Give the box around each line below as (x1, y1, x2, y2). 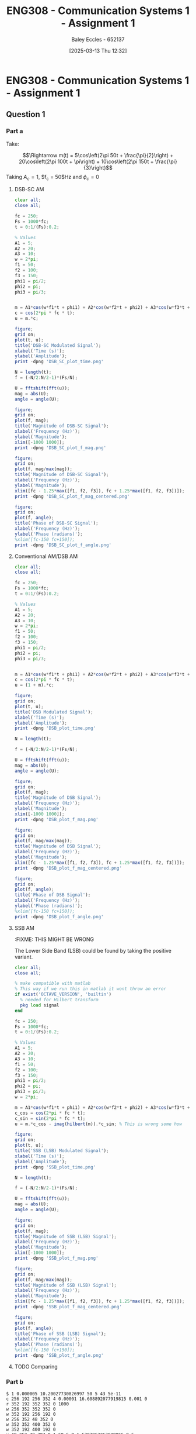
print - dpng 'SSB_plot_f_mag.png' (14, 1256, 99, 1261)
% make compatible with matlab (14, 981, 91, 987)
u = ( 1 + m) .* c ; (14, 682, 54, 688)
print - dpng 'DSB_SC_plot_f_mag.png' (14, 444, 107, 451)
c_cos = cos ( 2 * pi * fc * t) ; (14, 1110, 86, 1116)
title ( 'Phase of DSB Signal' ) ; (14, 892, 91, 898)
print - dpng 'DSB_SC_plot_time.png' (14, 358, 104, 365)
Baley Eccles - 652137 (71, 36, 125, 43)
